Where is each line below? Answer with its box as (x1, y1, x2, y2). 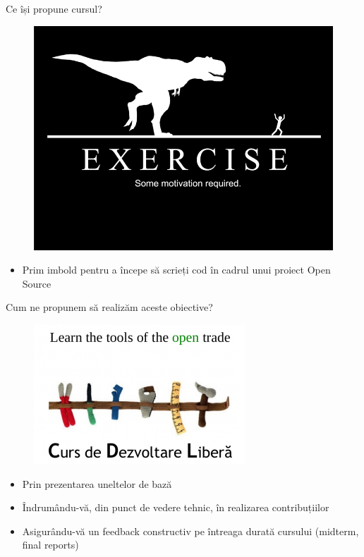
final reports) (22, 537, 79, 552)
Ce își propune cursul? (6, 1, 102, 16)
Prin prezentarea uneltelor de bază (22, 476, 172, 491)
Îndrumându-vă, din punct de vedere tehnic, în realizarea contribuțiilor (22, 500, 329, 515)
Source (22, 276, 51, 290)
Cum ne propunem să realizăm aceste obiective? (6, 300, 213, 314)
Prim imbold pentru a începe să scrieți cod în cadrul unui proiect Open (22, 262, 331, 277)
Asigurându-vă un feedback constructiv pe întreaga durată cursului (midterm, (22, 523, 359, 538)
